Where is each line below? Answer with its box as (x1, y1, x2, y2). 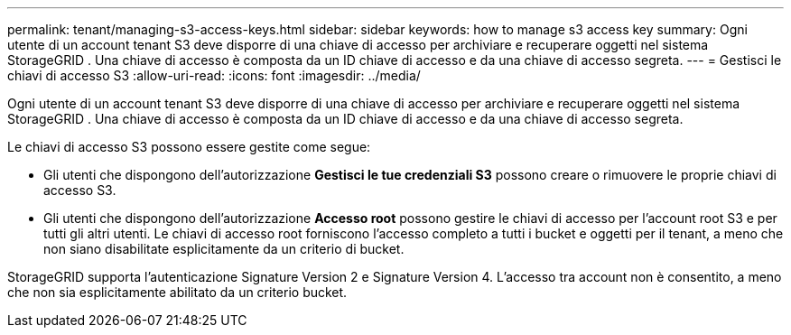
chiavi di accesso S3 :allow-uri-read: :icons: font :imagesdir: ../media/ (7, 68, 421, 83)
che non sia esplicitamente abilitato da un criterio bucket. (7, 284, 348, 300)
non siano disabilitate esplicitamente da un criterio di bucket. (43, 241, 405, 256)
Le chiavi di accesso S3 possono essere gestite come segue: (7, 139, 371, 154)
